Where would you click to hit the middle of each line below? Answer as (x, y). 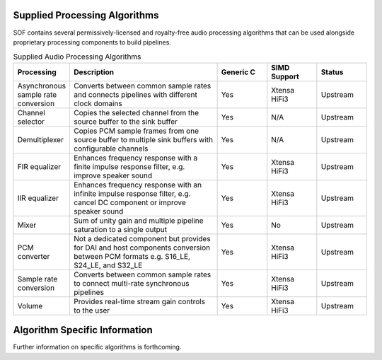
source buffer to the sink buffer (126, 122)
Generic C (238, 72)
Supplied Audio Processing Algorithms (77, 57)
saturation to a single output (121, 229)
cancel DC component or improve (130, 202)
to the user (92, 310)
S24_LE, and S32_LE (108, 265)
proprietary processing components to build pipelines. (92, 42)
